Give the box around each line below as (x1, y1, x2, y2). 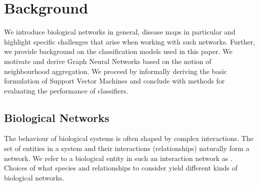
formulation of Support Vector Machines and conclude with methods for (4, 75, 225, 86)
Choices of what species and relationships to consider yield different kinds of (4, 162, 237, 173)
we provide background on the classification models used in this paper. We (4, 46, 232, 56)
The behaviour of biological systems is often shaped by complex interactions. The (4, 133, 253, 143)
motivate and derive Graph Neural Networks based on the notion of (4, 55, 211, 66)
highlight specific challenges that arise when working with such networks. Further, (4, 36, 255, 46)
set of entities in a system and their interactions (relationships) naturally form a (4, 143, 249, 153)
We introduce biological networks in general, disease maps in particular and (4, 26, 235, 37)
